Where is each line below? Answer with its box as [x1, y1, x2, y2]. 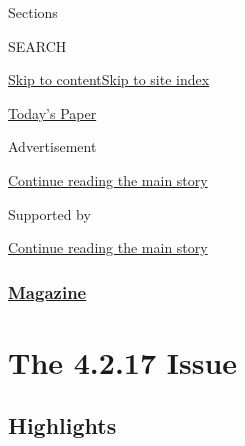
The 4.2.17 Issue [8, 341, 238, 382]
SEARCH [8, 35, 67, 56]
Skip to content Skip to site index [8, 69, 210, 90]
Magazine [8, 279, 87, 304]
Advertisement [8, 136, 97, 157]
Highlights [8, 410, 117, 441]
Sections [8, 2, 58, 22]
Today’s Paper [8, 102, 97, 123]
